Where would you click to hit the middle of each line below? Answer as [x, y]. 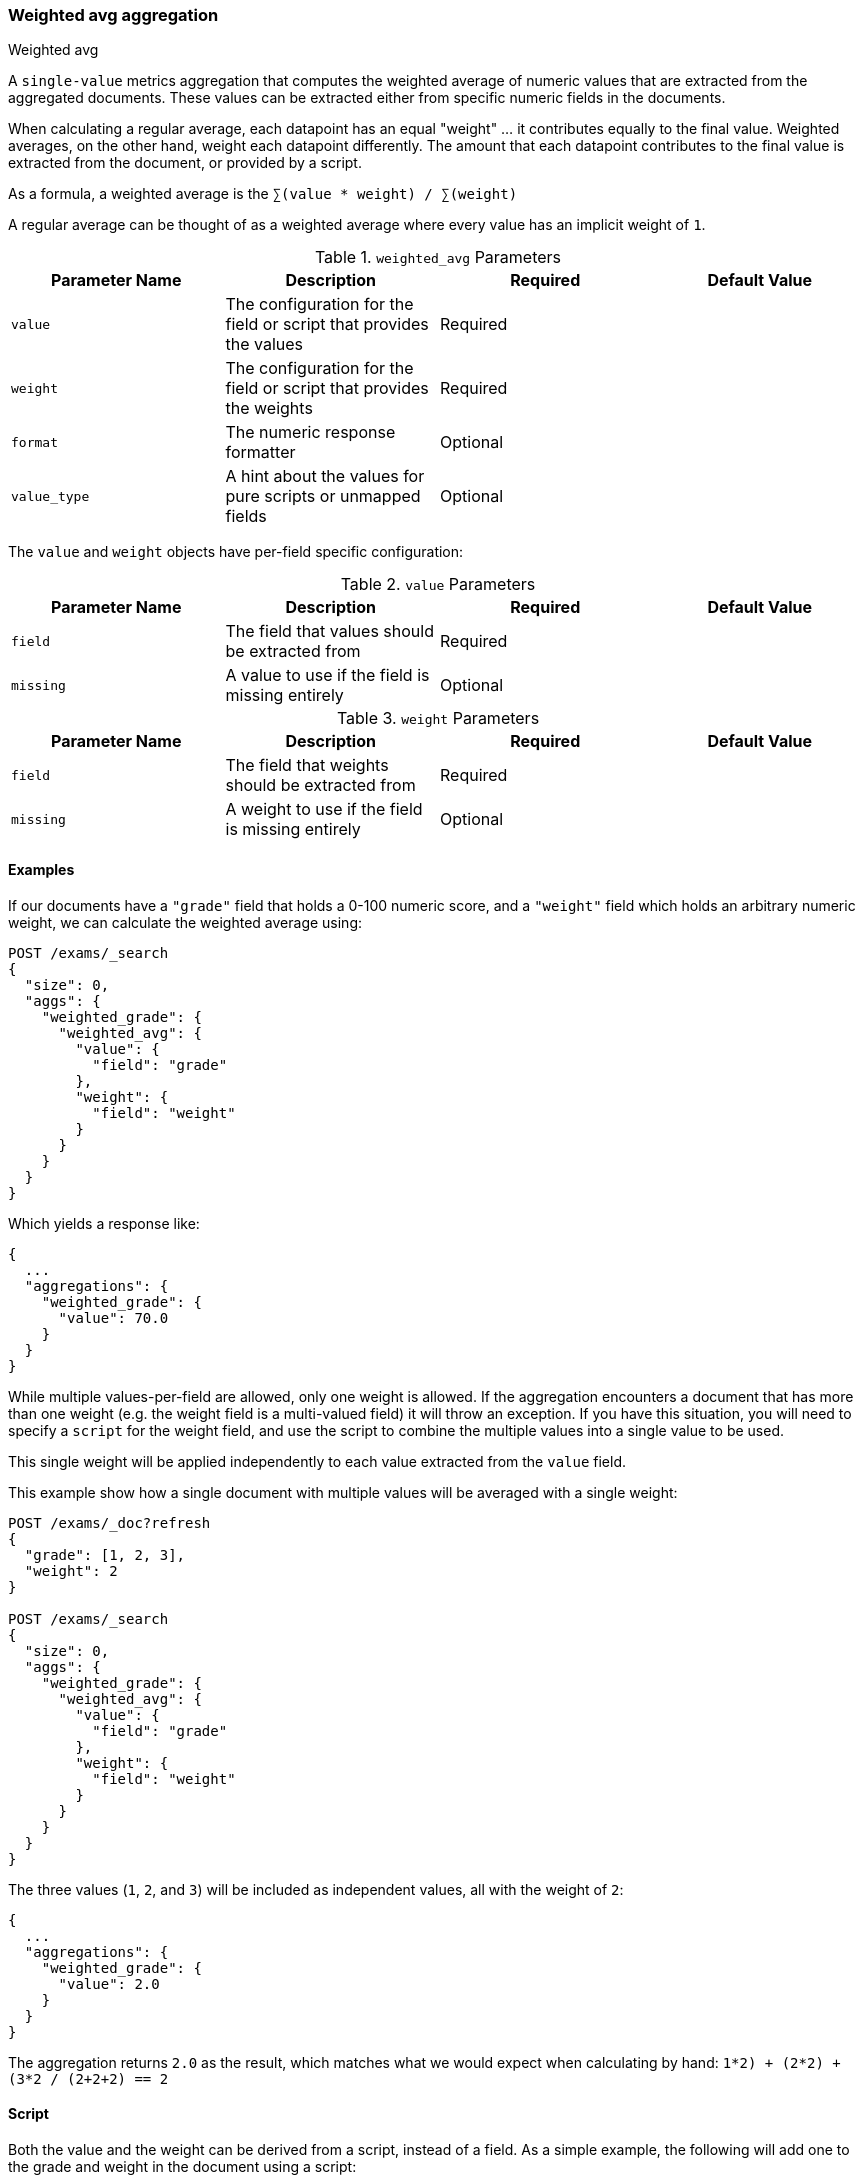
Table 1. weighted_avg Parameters [438, 257]
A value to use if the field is [327, 675]
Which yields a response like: [104, 1223]
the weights [269, 408]
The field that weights [307, 765]
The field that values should [329, 631]
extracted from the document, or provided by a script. [185, 163]
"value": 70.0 [113, 1317]
